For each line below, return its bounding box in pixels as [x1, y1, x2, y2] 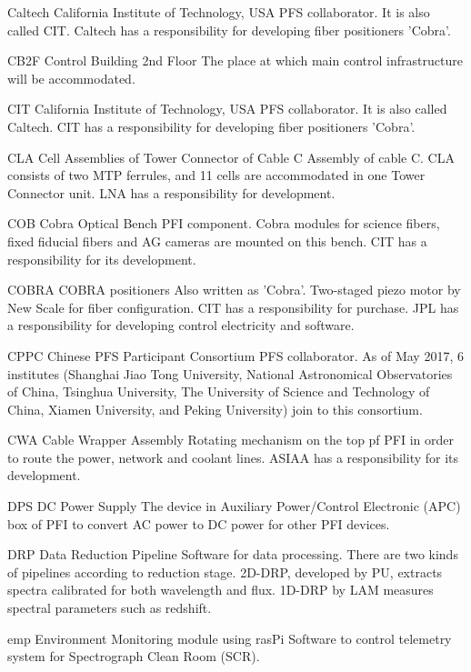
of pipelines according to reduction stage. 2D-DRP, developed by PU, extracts [7, 562, 443, 581]
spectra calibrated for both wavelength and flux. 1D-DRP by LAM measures [7, 580, 434, 599]
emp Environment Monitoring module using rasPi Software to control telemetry [7, 628, 452, 647]
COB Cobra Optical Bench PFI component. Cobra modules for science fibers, [7, 214, 440, 233]
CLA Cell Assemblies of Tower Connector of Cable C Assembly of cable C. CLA [7, 147, 455, 166]
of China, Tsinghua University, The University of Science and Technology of [7, 382, 430, 401]
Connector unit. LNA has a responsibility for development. [7, 183, 336, 202]
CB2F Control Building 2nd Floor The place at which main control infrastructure [7, 51, 463, 70]
